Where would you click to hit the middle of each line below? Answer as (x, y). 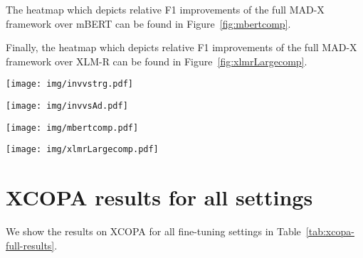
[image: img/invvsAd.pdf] (67, 106)
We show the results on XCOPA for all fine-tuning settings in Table (153, 231)
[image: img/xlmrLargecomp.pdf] (82, 150)
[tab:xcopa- (330, 231)
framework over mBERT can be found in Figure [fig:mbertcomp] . (148, 23)
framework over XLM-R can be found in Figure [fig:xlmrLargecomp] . (157, 61)
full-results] (30, 245)
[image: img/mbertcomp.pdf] (72, 128)
